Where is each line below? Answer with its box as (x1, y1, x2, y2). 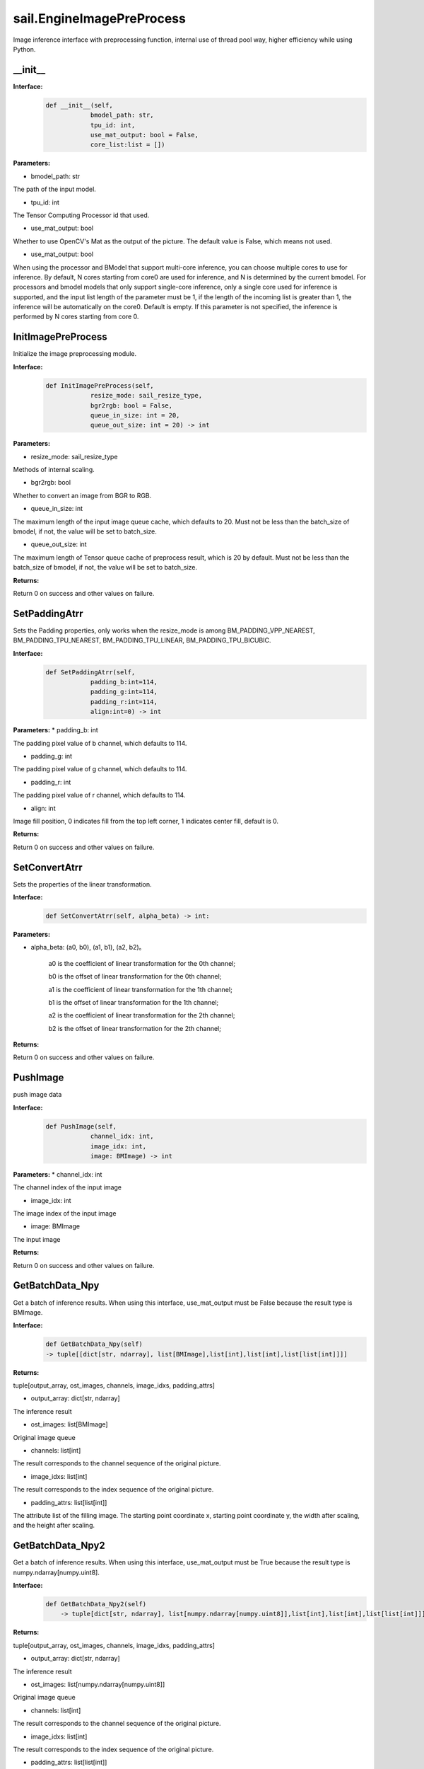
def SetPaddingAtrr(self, (45, 668, 136, 676)
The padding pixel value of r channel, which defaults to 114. (13, 791, 186, 800)
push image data (13, 1090, 62, 1099)
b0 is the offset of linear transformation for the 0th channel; (48, 972, 222, 981)
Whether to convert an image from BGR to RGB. (13, 491, 152, 500)
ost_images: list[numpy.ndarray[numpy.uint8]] (30, 1681, 165, 1688)
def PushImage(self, (45, 1122, 117, 1130)
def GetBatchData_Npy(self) (45, 1340, 143, 1348)
